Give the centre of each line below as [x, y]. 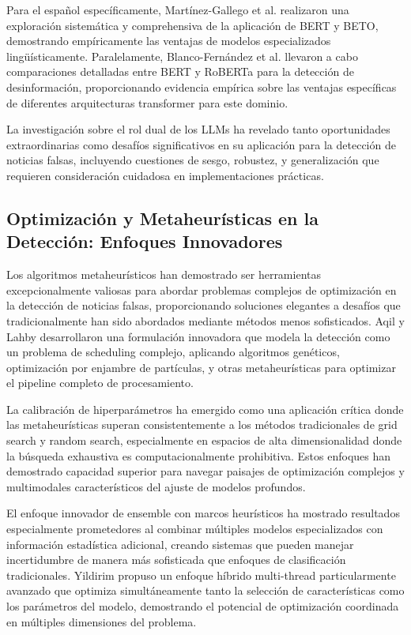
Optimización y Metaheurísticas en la [163, 218]
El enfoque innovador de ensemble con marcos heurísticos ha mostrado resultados [203, 513]
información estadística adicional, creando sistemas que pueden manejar [180, 544]
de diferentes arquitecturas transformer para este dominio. [147, 102]
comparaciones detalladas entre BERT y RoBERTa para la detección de [180, 71]
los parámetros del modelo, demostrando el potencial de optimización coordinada [203, 606]
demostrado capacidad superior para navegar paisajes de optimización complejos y [205, 471]
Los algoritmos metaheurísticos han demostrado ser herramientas [164, 274]
